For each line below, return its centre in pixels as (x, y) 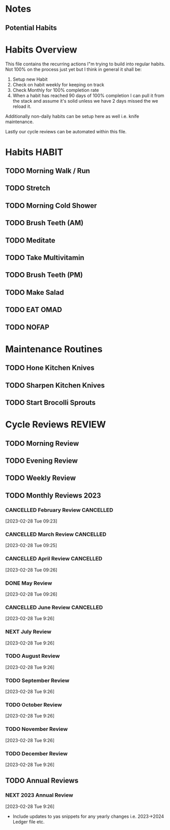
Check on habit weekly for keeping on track (58, 84)
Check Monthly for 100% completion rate (56, 90)
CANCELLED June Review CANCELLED (54, 607)
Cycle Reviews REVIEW (55, 425)
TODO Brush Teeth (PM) (44, 275)
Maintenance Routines (54, 349)
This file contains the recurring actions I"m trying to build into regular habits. (85, 64)
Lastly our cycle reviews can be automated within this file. (66, 131)
